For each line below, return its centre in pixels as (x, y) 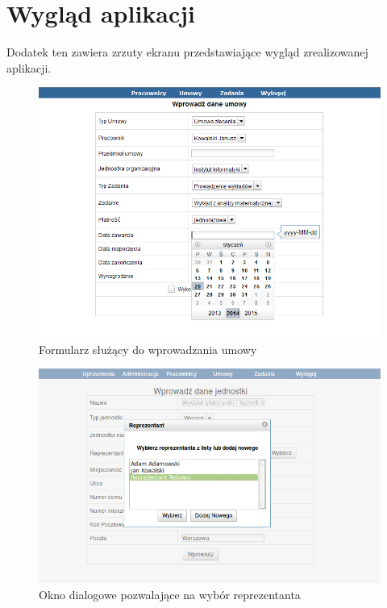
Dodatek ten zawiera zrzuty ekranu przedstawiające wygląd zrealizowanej (187, 52)
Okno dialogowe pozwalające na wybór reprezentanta (170, 594)
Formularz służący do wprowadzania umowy (148, 349)
